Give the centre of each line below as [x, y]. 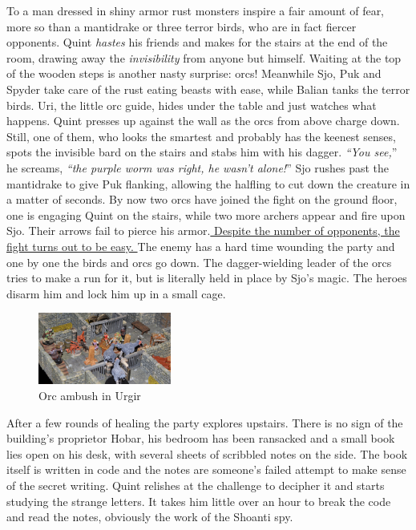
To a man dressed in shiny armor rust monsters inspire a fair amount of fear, [196, 10]
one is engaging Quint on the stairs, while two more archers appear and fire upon [206, 214]
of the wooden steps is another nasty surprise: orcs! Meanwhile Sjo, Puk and [194, 73]
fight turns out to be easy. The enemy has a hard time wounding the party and [201, 246]
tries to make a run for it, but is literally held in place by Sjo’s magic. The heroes [207, 278]
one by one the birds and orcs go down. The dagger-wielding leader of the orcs [199, 262]
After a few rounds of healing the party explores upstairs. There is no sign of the [205, 422]
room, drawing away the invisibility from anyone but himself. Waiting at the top [204, 57]
